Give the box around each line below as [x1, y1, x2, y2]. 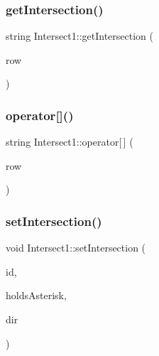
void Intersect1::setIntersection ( [6, 240, 146, 255]
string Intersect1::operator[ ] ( [6, 134, 133, 149]
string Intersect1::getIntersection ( [6, 28, 153, 43]
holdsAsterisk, [6, 288, 67, 303]
